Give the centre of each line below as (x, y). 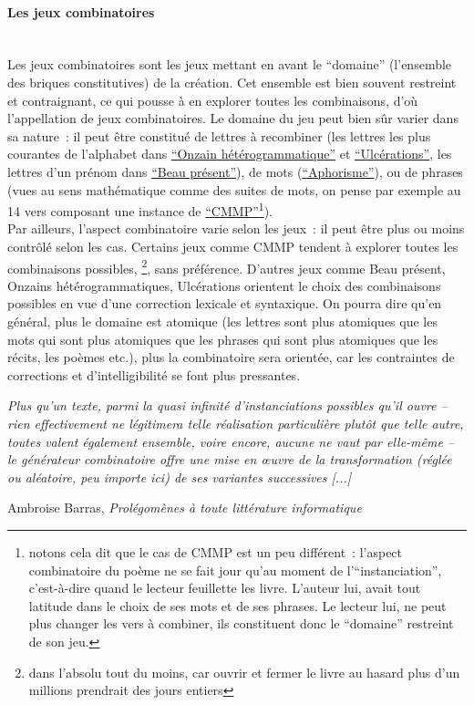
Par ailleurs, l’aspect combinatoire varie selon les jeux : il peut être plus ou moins (236, 228)
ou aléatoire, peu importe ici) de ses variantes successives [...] (180, 477)
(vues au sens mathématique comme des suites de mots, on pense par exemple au (234, 189)
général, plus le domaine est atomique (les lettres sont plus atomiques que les (222, 321)
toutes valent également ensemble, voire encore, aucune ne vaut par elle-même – (231, 441)
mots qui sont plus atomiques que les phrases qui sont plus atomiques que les (223, 339)
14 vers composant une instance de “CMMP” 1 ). (140, 209)
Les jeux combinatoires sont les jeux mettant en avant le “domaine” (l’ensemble (230, 64)
